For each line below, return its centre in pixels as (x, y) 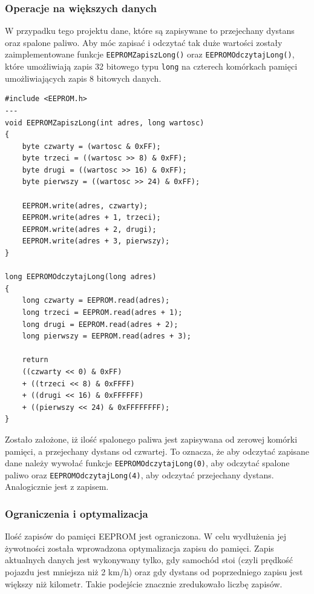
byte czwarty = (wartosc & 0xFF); (91, 146)
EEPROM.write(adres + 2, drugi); (89, 229)
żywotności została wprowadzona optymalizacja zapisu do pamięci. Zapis (139, 548)
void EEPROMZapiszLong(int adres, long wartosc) (105, 123)
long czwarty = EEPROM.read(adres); (96, 301)
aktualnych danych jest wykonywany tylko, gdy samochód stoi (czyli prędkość (149, 560)
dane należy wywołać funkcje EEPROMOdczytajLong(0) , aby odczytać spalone (147, 463)
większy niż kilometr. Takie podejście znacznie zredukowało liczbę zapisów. (144, 583)
